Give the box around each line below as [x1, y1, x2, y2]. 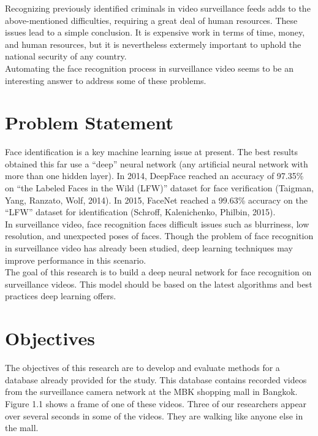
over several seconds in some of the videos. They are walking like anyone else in [5, 409, 303, 422]
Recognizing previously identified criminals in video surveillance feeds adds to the [5, 2, 311, 14]
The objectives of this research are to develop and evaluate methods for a [5, 361, 280, 374]
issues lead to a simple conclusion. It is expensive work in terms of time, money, [5, 26, 305, 39]
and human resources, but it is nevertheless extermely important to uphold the [5, 37, 301, 50]
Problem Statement [5, 110, 173, 135]
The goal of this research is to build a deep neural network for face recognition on [5, 266, 312, 278]
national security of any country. [5, 50, 127, 63]
